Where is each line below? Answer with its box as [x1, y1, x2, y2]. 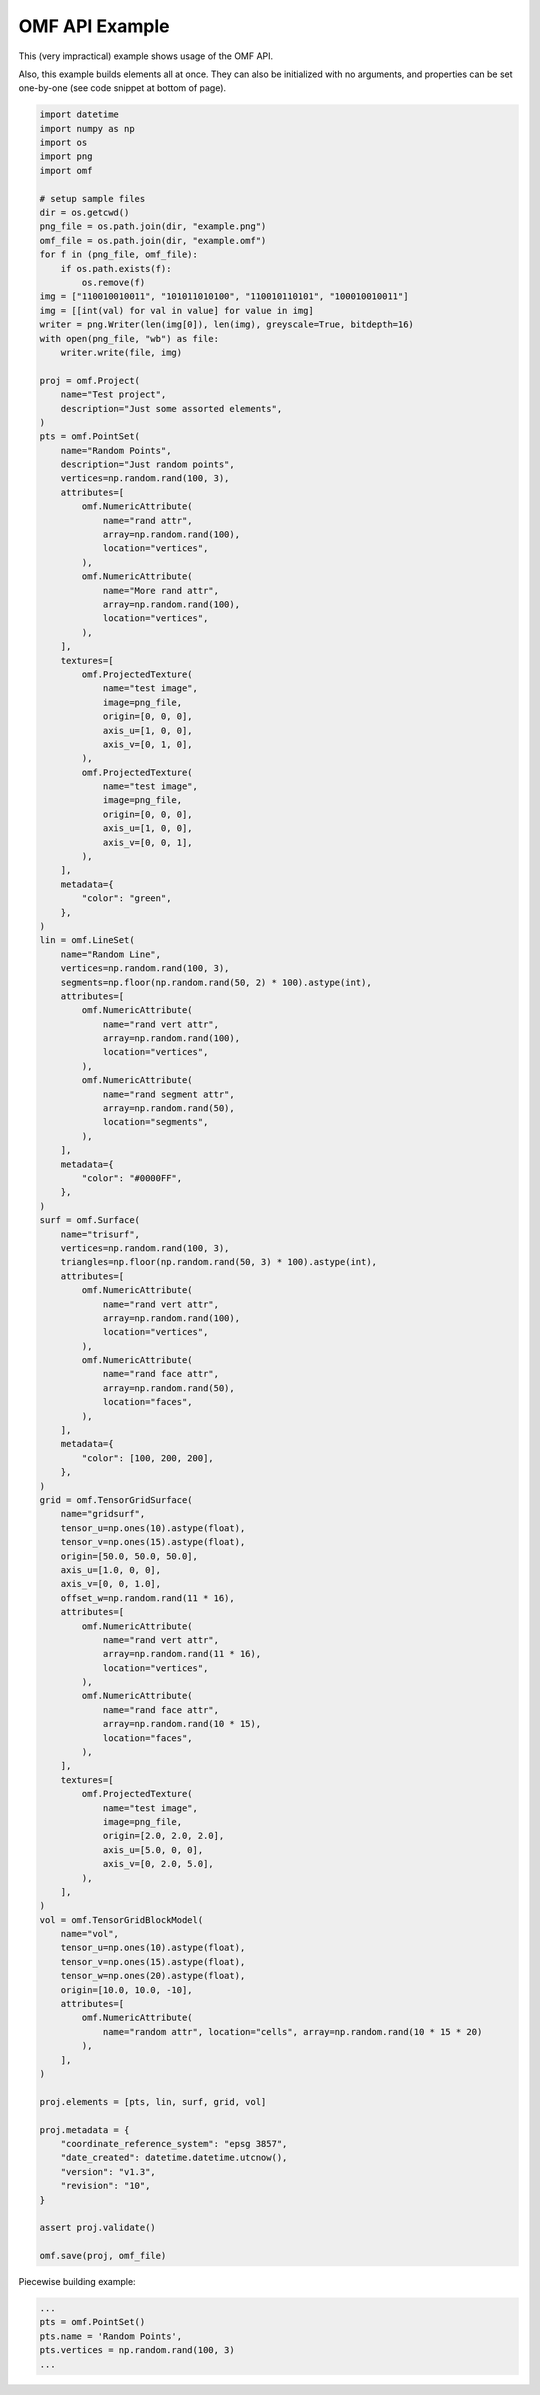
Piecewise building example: [18, 2276, 136, 2288]
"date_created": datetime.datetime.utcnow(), [60, 2152, 288, 2164]
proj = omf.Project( [39, 375, 140, 386]
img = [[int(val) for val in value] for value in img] [39, 305, 314, 316]
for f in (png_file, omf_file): [39, 249, 199, 260]
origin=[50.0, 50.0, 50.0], [60, 1550, 199, 1562]
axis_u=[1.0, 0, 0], [60, 1564, 162, 1575]
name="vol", [60, 1928, 120, 1940]
